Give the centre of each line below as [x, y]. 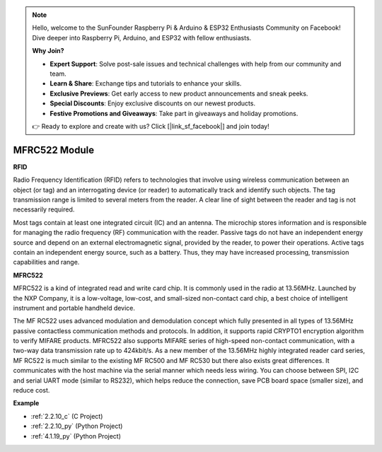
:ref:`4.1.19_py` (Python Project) [76, 436]
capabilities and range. [46, 262]
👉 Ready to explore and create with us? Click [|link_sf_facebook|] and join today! [151, 126]
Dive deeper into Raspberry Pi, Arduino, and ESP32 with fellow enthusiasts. [142, 37]
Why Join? [48, 51]
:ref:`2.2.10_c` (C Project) [67, 416]
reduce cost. [31, 390]
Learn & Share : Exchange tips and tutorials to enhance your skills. [146, 83]
